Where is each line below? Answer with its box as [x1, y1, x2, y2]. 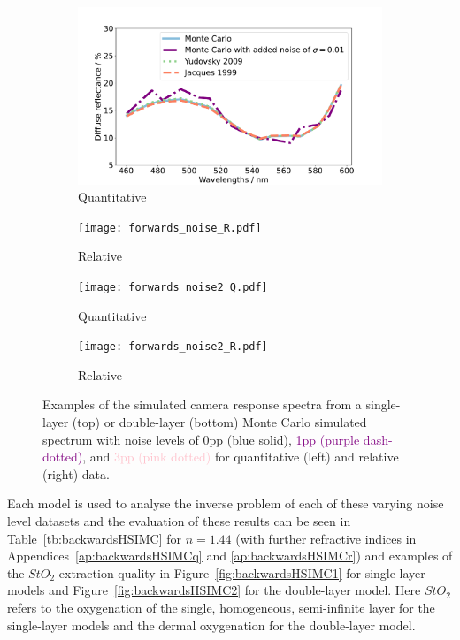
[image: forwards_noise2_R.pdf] [78, 340, 268, 354]
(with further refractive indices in [235, 529, 417, 547]
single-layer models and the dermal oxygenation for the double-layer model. [7, 615, 416, 634]
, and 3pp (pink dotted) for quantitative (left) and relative [82, 447, 399, 466]
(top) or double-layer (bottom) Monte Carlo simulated [72, 413, 367, 431]
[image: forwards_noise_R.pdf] [78, 221, 262, 234]
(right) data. [42, 464, 110, 483]
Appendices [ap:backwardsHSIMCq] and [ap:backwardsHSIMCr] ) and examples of [7, 546, 453, 565]
